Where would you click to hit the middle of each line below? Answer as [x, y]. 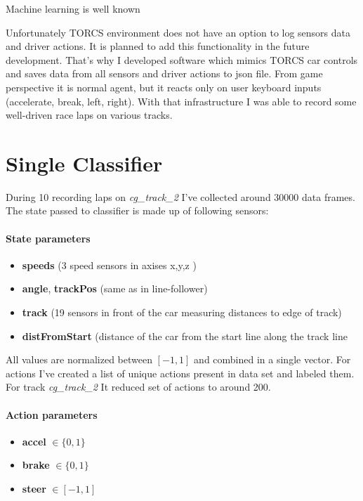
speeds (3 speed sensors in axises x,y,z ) [109, 265]
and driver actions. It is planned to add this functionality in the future [158, 46]
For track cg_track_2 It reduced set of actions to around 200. [138, 387]
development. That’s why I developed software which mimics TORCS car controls [182, 59]
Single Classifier [84, 163]
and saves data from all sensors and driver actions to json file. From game [164, 73]
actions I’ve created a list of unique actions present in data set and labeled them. [180, 373]
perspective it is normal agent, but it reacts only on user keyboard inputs [164, 87]
